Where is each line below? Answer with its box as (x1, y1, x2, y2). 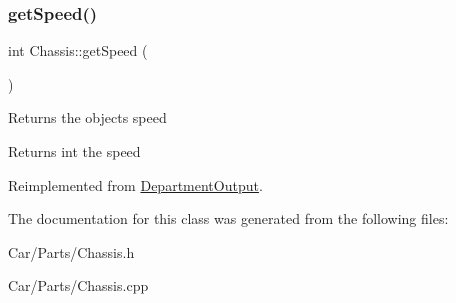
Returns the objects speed (8, 107, 167, 128)
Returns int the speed (8, 141, 141, 161)
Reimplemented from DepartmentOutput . (8, 174, 263, 195)
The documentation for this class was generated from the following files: (8, 208, 449, 229)
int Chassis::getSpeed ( (8, 40, 148, 61)
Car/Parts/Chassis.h (8, 241, 135, 262)
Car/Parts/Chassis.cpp (8, 275, 149, 296)
